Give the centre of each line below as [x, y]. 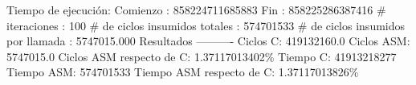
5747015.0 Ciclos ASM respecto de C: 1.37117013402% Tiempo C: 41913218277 [202, 56]
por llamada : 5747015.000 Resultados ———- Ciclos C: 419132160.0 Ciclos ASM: [208, 41]
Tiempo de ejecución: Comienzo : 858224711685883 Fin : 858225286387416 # [196, 10]
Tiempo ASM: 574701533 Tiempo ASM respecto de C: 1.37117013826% [183, 72]
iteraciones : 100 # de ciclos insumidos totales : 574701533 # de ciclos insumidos [206, 25]
